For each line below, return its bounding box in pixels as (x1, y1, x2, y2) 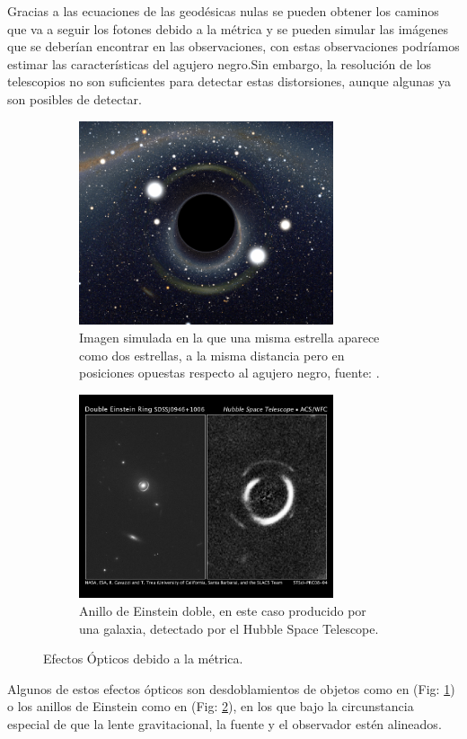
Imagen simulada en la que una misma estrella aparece (79, 327, 380, 346)
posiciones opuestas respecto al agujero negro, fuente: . (79, 363, 380, 382)
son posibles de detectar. (7, 89, 142, 108)
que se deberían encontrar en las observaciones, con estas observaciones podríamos (7, 37, 460, 56)
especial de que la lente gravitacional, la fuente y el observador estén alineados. (7, 715, 442, 734)
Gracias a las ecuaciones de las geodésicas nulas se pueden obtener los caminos (7, 2, 439, 20)
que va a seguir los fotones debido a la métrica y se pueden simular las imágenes (7, 19, 448, 38)
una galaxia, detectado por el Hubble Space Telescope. (79, 619, 379, 637)
